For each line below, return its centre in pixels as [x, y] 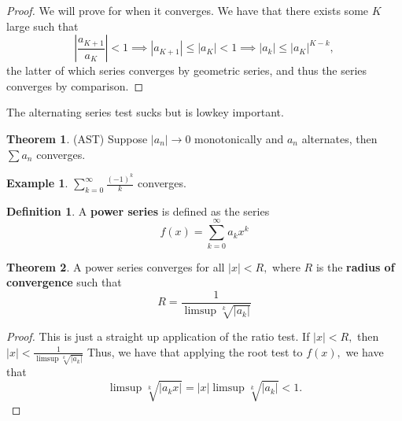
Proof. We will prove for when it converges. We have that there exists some [188, 10]
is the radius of [355, 266]
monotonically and [239, 138]
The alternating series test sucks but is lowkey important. [145, 112]
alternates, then [339, 138]
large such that [42, 26]
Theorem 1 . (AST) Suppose [77, 138]
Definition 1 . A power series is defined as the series [138, 210]
